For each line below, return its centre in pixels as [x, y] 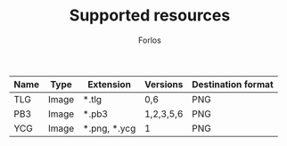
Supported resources [150, 16]
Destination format [232, 84]
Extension [110, 84]
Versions [164, 84]
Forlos [150, 40]
